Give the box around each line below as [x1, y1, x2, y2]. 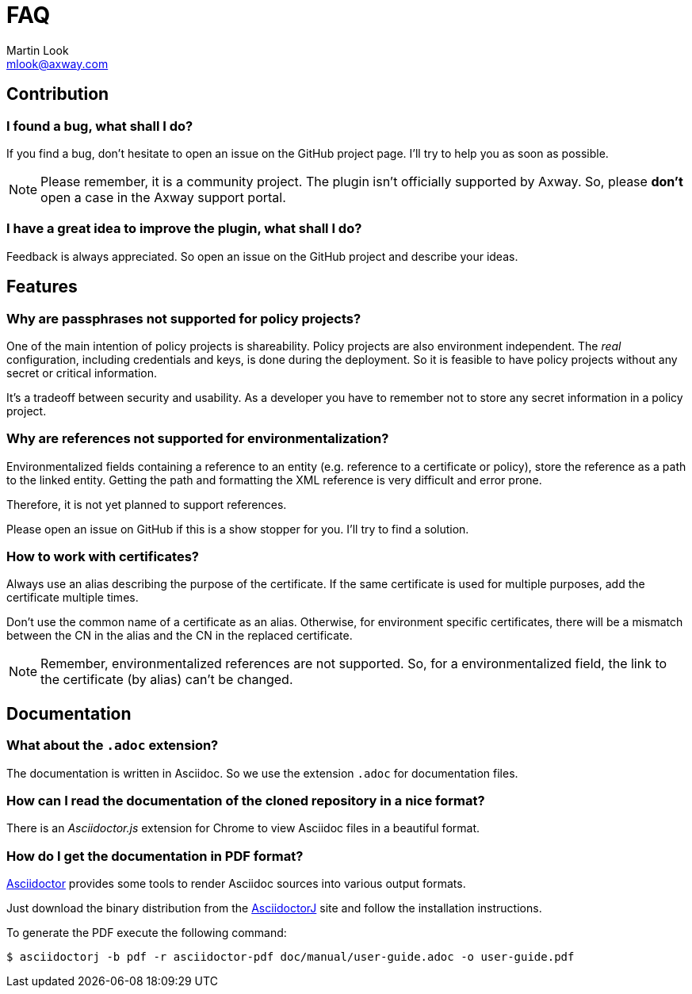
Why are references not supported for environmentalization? [6, 430, 389, 447]
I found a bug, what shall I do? [6, 117, 193, 134]
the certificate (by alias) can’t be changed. [40, 671, 293, 688]
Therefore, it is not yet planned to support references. [6, 497, 287, 511]
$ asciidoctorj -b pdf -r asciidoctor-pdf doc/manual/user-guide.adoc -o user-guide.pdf [6, 950, 575, 964]
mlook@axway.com [6, 56, 109, 71]
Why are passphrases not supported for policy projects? [6, 310, 361, 327]
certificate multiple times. [6, 591, 139, 605]
